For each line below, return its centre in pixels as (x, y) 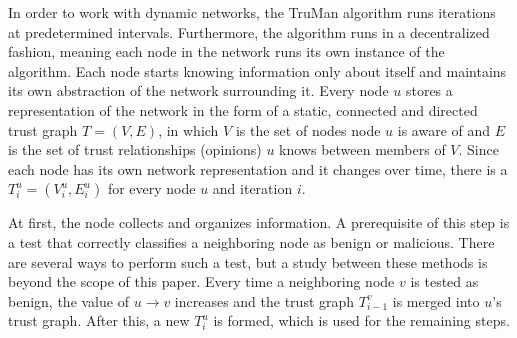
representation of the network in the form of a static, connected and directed (243, 109)
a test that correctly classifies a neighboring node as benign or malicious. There (251, 241)
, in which (188, 129)
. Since (478, 149)
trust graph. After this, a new (99, 320)
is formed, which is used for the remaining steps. (361, 320)
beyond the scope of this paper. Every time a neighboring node (201, 281)
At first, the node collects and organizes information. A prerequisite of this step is (259, 222)
